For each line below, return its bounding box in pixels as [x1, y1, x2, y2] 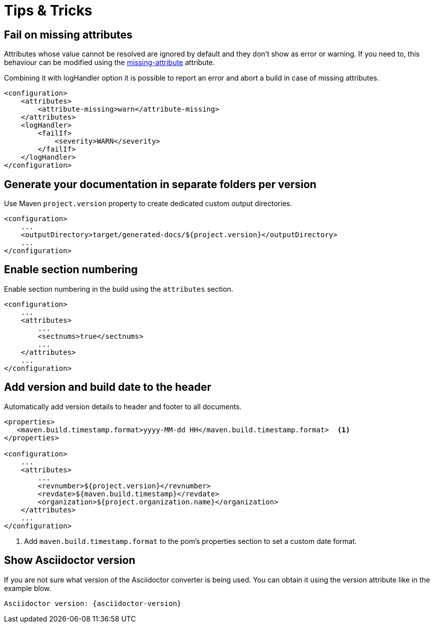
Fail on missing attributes [4, 28, 133, 41]
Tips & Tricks [4, 2, 93, 19]
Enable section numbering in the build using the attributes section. [4, 284, 233, 293]
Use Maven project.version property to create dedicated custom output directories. [4, 199, 292, 208]
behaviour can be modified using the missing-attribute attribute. [4, 58, 215, 67]
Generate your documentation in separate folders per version [4, 178, 317, 191]
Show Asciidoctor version [4, 554, 136, 567]
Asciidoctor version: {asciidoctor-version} [4, 599, 182, 607]
